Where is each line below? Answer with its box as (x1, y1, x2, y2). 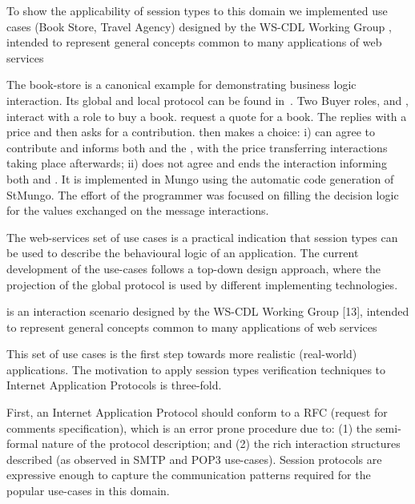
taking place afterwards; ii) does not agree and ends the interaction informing (6, 155, 387, 171)
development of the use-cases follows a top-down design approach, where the (6, 260, 381, 276)
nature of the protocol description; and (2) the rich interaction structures (41, 435, 401, 452)
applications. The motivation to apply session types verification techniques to (6, 361, 386, 377)
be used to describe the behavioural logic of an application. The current (6, 244, 359, 261)
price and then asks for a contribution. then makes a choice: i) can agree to (6, 123, 376, 140)
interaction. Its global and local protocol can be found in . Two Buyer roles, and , (6, 91, 409, 108)
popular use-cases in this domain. (6, 482, 170, 499)
